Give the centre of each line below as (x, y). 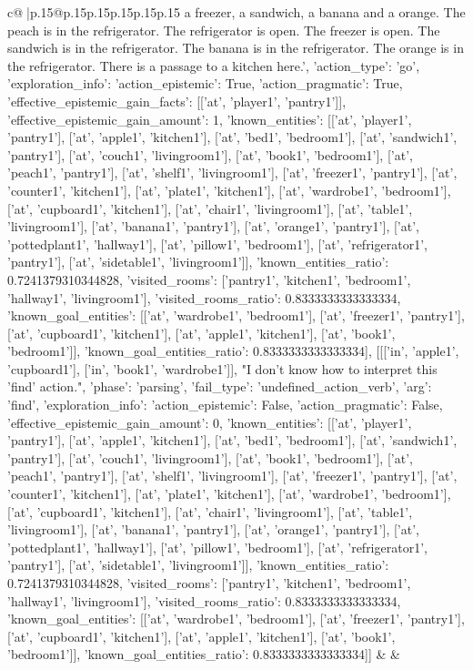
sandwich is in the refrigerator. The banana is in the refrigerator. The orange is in (236, 48)
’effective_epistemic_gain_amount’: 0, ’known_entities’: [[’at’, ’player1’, (210, 422)
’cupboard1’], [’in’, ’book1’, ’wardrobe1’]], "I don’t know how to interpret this (222, 368)
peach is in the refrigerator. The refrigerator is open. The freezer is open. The (224, 30)
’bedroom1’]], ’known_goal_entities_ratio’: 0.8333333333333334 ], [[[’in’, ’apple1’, (233, 351)
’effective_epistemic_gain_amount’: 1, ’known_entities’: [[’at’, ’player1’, (210, 119)
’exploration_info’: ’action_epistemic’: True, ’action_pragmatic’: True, (205, 83)
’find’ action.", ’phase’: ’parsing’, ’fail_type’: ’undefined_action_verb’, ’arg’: (220, 386)
